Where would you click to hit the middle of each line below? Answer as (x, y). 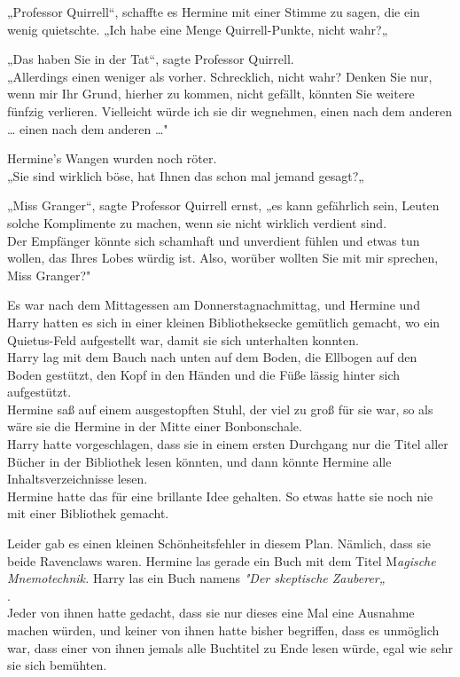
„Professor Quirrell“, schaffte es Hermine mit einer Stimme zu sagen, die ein (214, 12)
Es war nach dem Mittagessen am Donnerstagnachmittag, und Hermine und (214, 305)
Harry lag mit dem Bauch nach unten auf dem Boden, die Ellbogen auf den (212, 357)
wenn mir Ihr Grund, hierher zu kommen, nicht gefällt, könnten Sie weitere (211, 94)
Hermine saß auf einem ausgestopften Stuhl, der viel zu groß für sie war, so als (220, 409)
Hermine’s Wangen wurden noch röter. (112, 158)
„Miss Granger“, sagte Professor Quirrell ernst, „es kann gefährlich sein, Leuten (223, 205)
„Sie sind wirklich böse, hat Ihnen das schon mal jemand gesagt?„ (186, 175)
